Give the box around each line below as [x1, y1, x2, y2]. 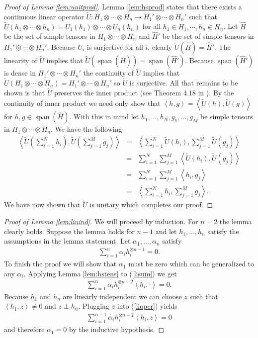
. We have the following [50, 124, 122, 134]
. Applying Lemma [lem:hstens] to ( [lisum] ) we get [23, 268, 177, 278]
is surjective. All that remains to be [129, 78, 238, 88]
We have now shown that [4, 199, 81, 210]
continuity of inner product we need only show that [4, 98, 161, 108]
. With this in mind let [69, 111, 139, 122]
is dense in [4, 68, 36, 78]
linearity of [4, 55, 37, 66]
